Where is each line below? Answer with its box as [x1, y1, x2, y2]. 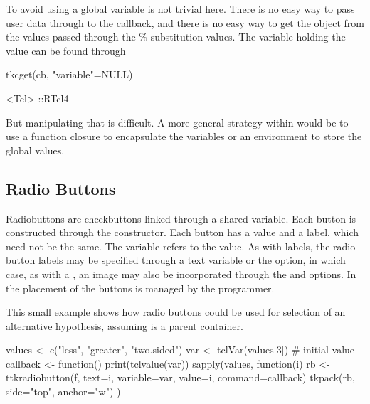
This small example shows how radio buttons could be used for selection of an [6, 304, 346, 319]
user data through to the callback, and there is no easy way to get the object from [6, 15, 364, 30]
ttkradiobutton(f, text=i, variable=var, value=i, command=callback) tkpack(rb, [6, 370, 355, 385]
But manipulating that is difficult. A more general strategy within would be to [6, 115, 349, 129]
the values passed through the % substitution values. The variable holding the [6, 29, 346, 44]
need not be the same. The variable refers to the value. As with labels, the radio [6, 238, 356, 253]
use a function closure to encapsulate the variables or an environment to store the [6, 129, 362, 144]
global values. [6, 142, 65, 157]
